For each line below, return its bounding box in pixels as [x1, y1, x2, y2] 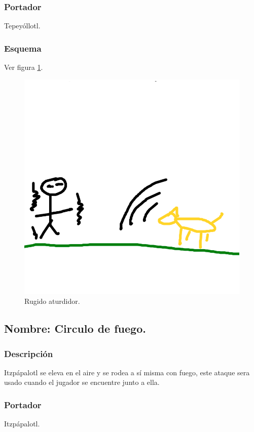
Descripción [4, 347, 53, 360]
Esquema [4, 42, 42, 54]
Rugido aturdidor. [24, 296, 80, 306]
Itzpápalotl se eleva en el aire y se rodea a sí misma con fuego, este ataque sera [4, 367, 250, 377]
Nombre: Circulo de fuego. [4, 321, 146, 336]
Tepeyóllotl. [4, 20, 41, 31]
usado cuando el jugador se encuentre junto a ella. [4, 377, 160, 387]
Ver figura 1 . [4, 62, 43, 72]
